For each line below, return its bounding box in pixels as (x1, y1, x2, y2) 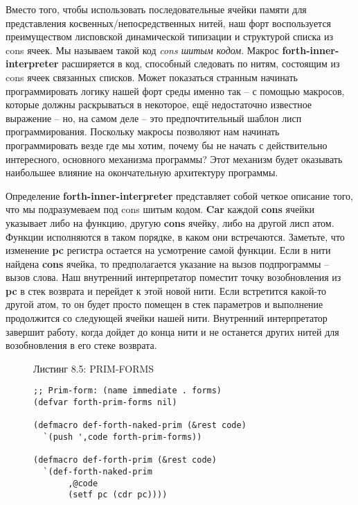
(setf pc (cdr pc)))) (68, 490, 168, 500)
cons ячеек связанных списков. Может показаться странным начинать (6, 69, 298, 84)
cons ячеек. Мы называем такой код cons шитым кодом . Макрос (6, 42, 279, 57)
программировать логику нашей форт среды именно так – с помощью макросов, (6, 83, 345, 98)
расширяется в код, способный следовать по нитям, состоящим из (62, 56, 340, 71)
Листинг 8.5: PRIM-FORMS (33, 361, 154, 375)
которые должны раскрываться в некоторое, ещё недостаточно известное (6, 97, 312, 112)
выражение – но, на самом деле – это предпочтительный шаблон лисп (6, 110, 302, 125)
